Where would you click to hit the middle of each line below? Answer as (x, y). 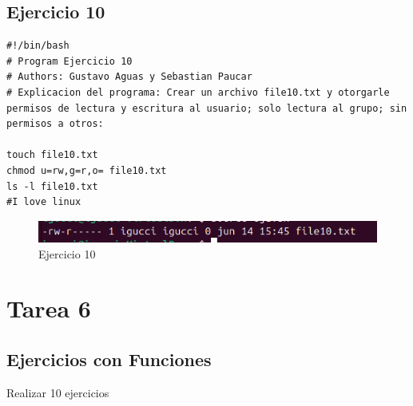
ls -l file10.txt (52, 186)
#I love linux (44, 202)
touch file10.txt (52, 155)
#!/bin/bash (38, 46)
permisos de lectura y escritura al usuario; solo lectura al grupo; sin (207, 108)
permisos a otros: (55, 124)
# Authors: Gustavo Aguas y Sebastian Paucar (129, 77)
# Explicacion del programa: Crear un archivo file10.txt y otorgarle (198, 92)
